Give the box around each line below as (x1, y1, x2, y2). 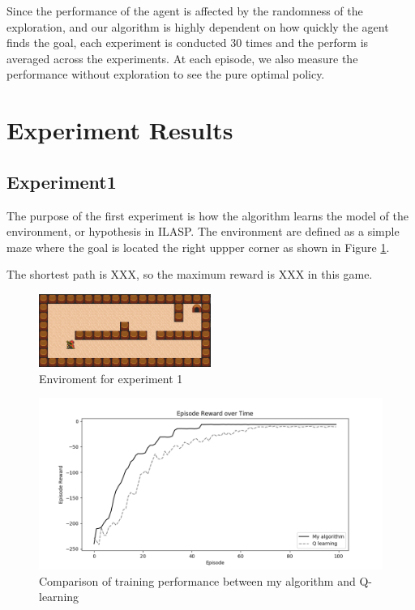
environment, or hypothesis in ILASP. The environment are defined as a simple (6, 223, 400, 240)
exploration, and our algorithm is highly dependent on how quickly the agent (6, 18, 389, 35)
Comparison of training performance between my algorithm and (39, 572, 356, 589)
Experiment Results (6, 113, 233, 147)
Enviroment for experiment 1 (39, 369, 183, 386)
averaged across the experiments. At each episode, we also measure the (6, 49, 358, 66)
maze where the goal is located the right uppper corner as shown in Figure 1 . (6, 238, 390, 255)
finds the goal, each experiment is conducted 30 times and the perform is (6, 34, 369, 51)
